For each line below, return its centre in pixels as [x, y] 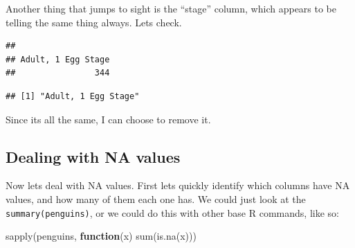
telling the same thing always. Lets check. [94, 22]
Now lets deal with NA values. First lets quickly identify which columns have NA [178, 185]
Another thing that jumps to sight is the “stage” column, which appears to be [171, 8]
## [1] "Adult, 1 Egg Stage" [73, 96]
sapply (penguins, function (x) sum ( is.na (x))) [101, 236]
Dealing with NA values [93, 156]
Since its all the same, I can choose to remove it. [108, 119]
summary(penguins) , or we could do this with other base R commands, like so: [172, 212]
